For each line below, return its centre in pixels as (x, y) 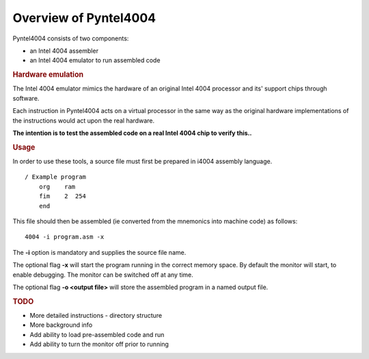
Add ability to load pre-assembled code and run (97, 334)
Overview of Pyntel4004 (84, 18)
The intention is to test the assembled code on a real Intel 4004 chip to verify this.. (132, 133)
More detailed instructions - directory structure (96, 315)
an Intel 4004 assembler (64, 51)
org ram (57, 186)
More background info (61, 325)
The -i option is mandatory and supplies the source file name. (99, 252)
